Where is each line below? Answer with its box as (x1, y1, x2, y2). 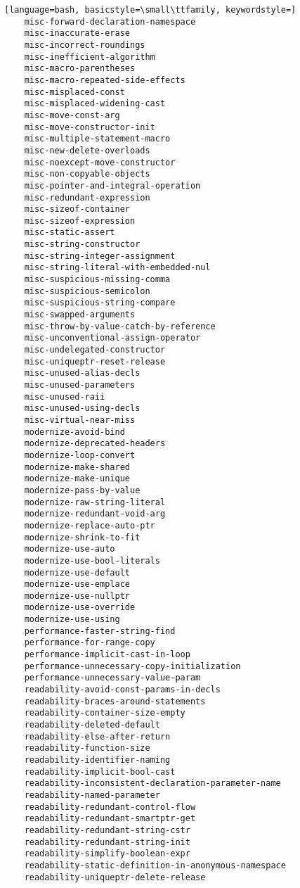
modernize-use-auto (24, 544, 115, 554)
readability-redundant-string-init (24, 837, 190, 847)
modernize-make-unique (24, 474, 130, 484)
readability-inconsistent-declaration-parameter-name (24, 778, 281, 789)
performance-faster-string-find (24, 626, 176, 636)
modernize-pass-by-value (24, 485, 141, 495)
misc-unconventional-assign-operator (24, 333, 201, 343)
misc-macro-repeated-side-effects (24, 75, 185, 85)
